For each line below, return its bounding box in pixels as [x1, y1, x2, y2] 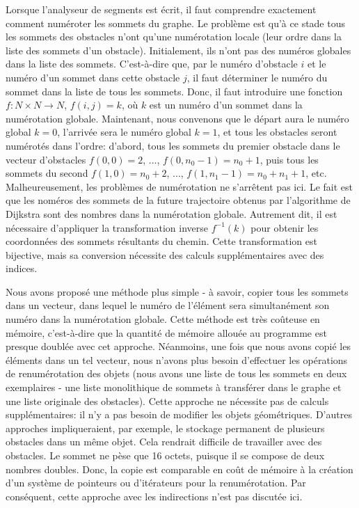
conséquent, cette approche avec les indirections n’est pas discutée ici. [6, 489, 303, 503]
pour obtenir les [250, 220, 319, 235]
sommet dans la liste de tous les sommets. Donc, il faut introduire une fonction [6, 84, 343, 98]
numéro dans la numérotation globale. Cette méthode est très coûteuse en [6, 312, 320, 326]
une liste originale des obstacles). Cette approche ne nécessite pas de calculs [6, 393, 329, 408]
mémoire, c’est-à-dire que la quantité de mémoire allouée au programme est [6, 325, 327, 340]
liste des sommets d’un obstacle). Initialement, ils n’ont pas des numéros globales [6, 42, 351, 57]
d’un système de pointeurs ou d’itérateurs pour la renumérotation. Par [6, 475, 306, 490]
